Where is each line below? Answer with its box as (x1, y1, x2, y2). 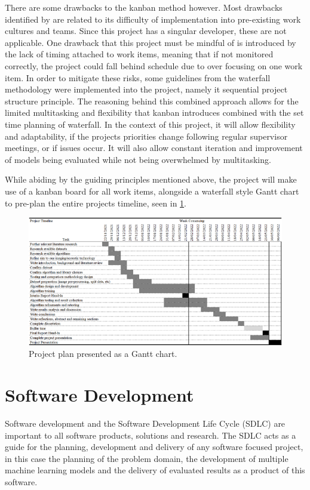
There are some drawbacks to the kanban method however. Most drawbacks (5, 1, 283, 13)
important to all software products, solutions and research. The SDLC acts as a (5, 429, 296, 441)
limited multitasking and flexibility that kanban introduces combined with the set (5, 106, 304, 119)
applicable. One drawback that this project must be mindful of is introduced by (5, 36, 296, 48)
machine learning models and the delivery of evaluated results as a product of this (5, 464, 305, 476)
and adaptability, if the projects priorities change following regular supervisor (5, 130, 288, 142)
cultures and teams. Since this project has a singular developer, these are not (5, 24, 287, 37)
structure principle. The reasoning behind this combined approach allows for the (5, 94, 299, 107)
